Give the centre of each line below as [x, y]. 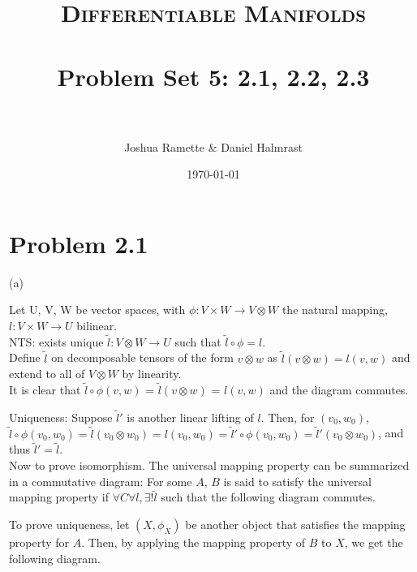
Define [25, 357]
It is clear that [45, 390]
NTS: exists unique [56, 341]
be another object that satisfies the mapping [295, 525]
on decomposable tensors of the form [142, 357]
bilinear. [97, 325]
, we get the [374, 542]
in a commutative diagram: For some [101, 481]
